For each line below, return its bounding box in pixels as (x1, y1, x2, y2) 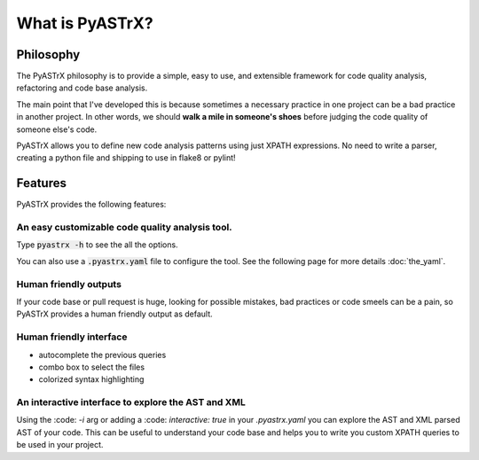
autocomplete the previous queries (38, 349, 167, 360)
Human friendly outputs (16, 277, 122, 290)
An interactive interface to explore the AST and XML (16, 396, 246, 409)
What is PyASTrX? (16, 13, 154, 33)
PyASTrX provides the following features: (16, 199, 167, 210)
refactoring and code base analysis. (16, 82, 148, 93)
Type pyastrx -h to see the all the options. (16, 239, 178, 250)
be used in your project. (16, 440, 104, 450)
